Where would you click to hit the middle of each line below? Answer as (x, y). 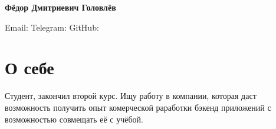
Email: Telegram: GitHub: (52, 27)
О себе (29, 67)
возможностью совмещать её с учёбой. (74, 119)
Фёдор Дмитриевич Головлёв (60, 7)
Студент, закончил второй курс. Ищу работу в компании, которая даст (131, 96)
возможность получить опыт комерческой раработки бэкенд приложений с (138, 107)
